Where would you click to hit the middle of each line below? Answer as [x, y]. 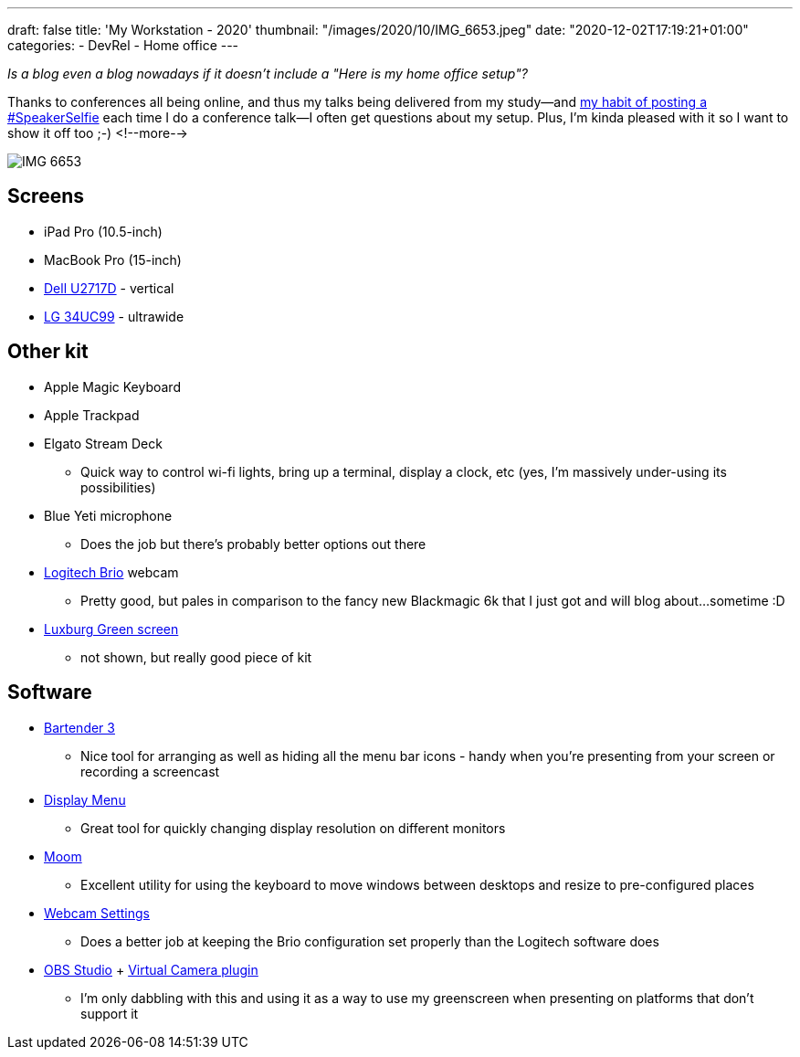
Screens [46, 196]
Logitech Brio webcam [111, 572]
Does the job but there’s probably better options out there [253, 544]
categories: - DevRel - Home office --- [123, 45]
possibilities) [118, 487]
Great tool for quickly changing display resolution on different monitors [293, 828]
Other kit [48, 352]
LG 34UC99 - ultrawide [114, 316]
